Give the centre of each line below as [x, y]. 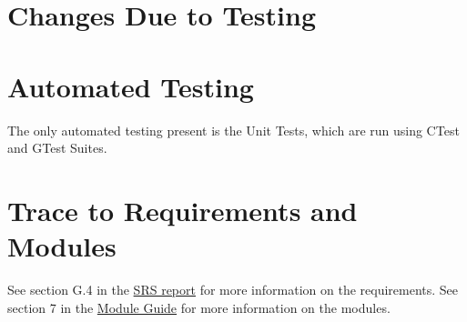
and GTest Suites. [57, 148]
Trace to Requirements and [183, 210]
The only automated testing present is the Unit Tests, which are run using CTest [233, 130]
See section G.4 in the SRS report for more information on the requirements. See [233, 289]
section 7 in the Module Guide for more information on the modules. [199, 307]
